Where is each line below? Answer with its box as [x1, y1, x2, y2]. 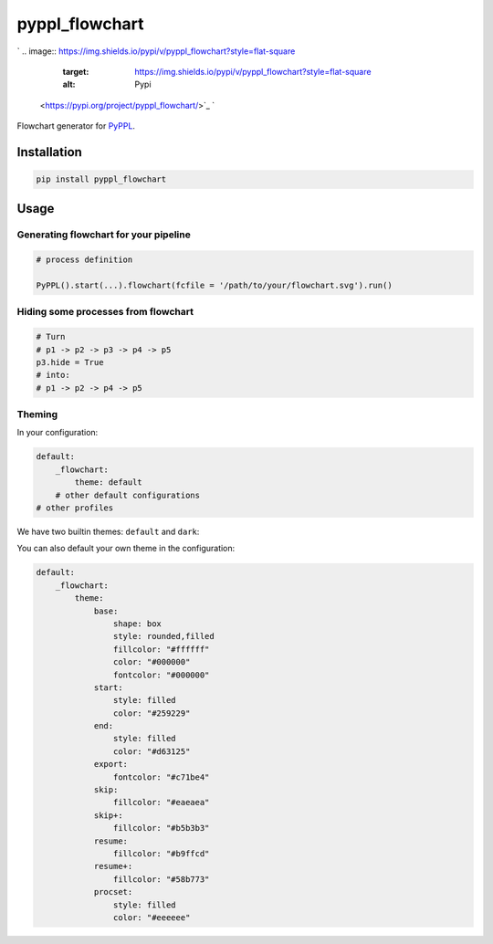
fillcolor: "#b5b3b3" [112, 823, 210, 834]
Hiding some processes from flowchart [16, 306, 194, 319]
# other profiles [36, 503, 114, 513]
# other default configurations [55, 489, 201, 500]
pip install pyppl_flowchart [36, 174, 167, 184]
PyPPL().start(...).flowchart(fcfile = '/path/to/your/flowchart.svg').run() [36, 280, 393, 291]
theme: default [74, 477, 143, 488]
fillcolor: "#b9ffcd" [112, 848, 210, 858]
